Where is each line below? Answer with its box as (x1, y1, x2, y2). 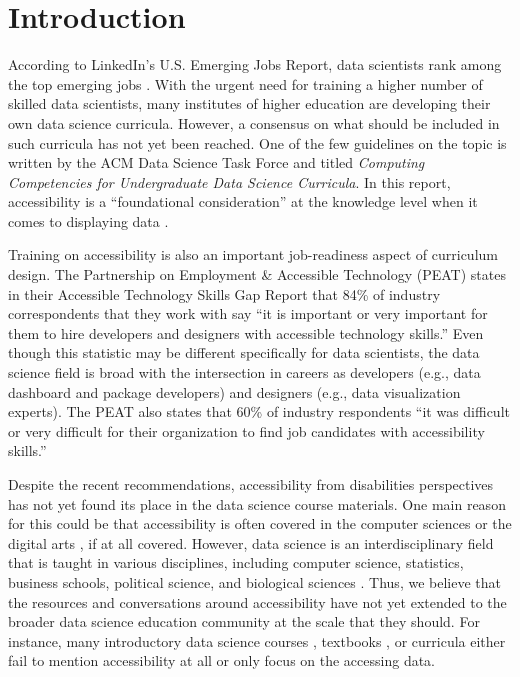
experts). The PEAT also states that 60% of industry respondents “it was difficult (8, 401, 510, 422)
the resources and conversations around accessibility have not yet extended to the (8, 591, 507, 612)
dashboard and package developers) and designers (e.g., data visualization (8, 381, 461, 402)
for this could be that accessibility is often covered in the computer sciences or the (8, 513, 512, 534)
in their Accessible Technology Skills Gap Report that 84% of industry (8, 283, 441, 304)
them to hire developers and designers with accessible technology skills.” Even (8, 322, 484, 343)
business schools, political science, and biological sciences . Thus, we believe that (8, 571, 501, 592)
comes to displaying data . (8, 210, 169, 231)
